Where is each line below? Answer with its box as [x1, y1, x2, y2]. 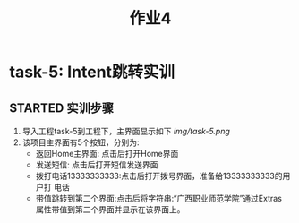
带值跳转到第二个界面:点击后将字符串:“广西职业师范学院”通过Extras [35, 193, 282, 203]
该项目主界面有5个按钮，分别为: [21, 137, 141, 148]
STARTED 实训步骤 [9, 100, 115, 116]
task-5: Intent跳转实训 [9, 62, 175, 82]
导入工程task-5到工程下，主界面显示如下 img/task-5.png [21, 126, 231, 136]
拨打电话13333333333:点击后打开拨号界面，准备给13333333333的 [35, 171, 283, 181]
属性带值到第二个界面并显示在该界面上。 [35, 204, 185, 215]
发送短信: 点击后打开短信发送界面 [35, 159, 158, 170]
